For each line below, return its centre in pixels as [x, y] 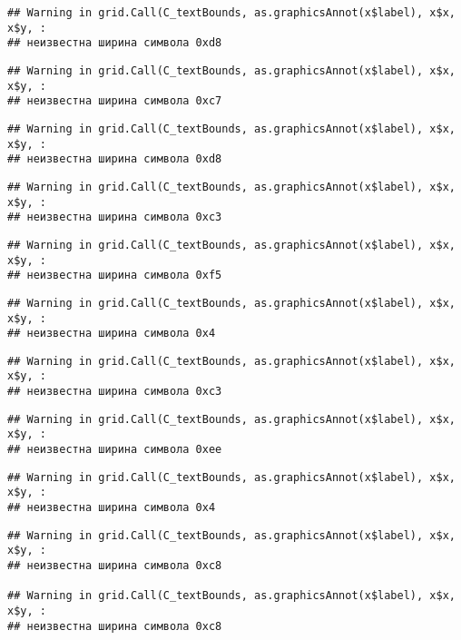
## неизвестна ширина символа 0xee [115, 450]
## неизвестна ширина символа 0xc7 [115, 101]
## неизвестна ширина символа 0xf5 [115, 276]
